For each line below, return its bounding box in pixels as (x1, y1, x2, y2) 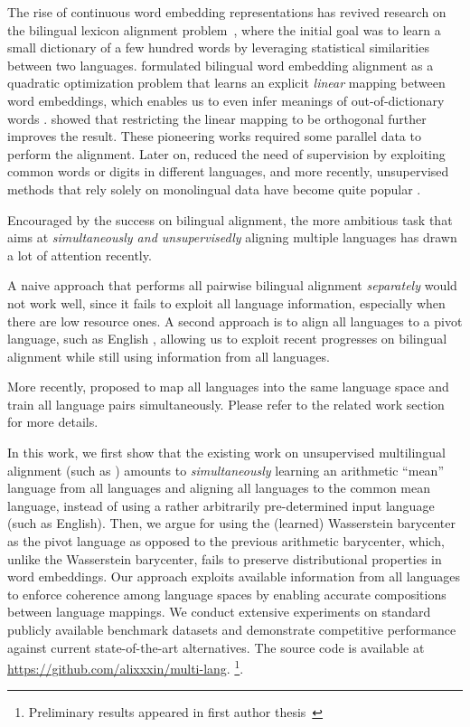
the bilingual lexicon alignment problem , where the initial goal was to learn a (7, 20, 441, 39)
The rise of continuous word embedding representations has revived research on (7, 3, 446, 21)
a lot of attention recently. (7, 245, 152, 264)
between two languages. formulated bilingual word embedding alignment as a (7, 55, 434, 74)
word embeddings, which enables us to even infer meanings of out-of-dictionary (7, 90, 445, 109)
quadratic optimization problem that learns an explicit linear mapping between (7, 73, 446, 92)
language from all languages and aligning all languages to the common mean (7, 478, 431, 497)
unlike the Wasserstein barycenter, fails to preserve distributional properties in (7, 549, 442, 568)
